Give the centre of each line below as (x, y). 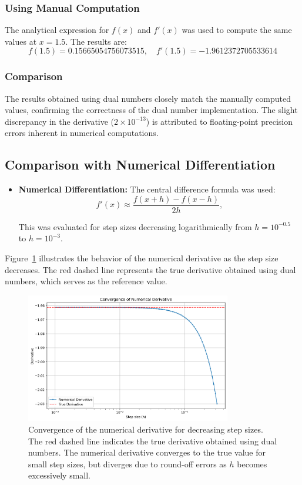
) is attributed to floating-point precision (219, 121)
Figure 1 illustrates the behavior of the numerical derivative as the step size (142, 258)
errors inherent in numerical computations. (82, 133)
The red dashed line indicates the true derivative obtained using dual (153, 441)
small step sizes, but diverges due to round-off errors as (127, 464)
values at (21, 41)
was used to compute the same (237, 30)
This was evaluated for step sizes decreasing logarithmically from (135, 226)
